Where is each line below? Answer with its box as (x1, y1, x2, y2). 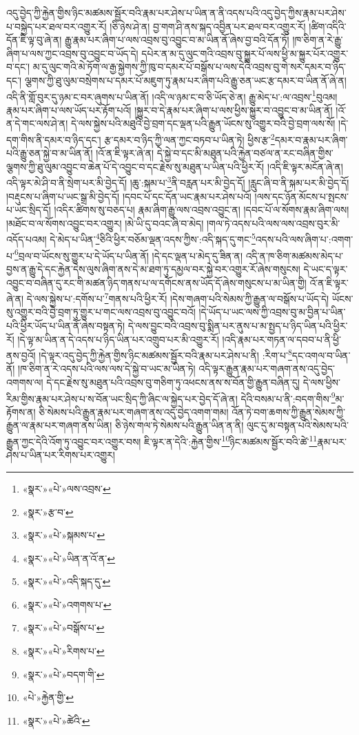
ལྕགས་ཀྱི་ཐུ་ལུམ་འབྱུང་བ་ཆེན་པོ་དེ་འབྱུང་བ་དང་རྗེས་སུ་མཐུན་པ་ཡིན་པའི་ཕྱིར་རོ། (6, 159, 265, 173)
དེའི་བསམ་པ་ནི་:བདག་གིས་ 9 (240, 389, 336, 405)
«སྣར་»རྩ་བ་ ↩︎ (22, 504, 74, 519)
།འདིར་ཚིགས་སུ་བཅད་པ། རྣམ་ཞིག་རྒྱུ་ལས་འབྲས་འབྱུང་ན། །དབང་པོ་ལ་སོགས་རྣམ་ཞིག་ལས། (54, 202, 349, 217)
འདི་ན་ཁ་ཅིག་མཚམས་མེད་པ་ (245, 248, 344, 262)
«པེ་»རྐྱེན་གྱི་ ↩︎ (22, 690, 74, 705)
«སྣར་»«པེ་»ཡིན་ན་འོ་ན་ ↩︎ (22, 551, 116, 565)
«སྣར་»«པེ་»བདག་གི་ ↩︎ (22, 667, 105, 681)
